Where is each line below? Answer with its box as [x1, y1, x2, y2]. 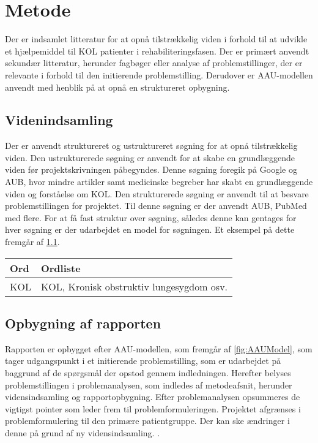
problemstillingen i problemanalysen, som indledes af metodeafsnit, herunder [5, 378, 292, 391]
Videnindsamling [5, 110, 113, 129]
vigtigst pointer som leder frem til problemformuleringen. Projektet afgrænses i [5, 402, 301, 415]
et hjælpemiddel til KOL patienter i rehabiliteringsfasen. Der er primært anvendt [5, 44, 309, 57]
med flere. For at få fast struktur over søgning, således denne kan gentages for [5, 211, 297, 224]
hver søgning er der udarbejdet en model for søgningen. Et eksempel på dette [5, 223, 295, 236]
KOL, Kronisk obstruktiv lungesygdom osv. [40, 279, 228, 293]
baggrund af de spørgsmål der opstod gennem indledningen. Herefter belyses [5, 366, 291, 379]
